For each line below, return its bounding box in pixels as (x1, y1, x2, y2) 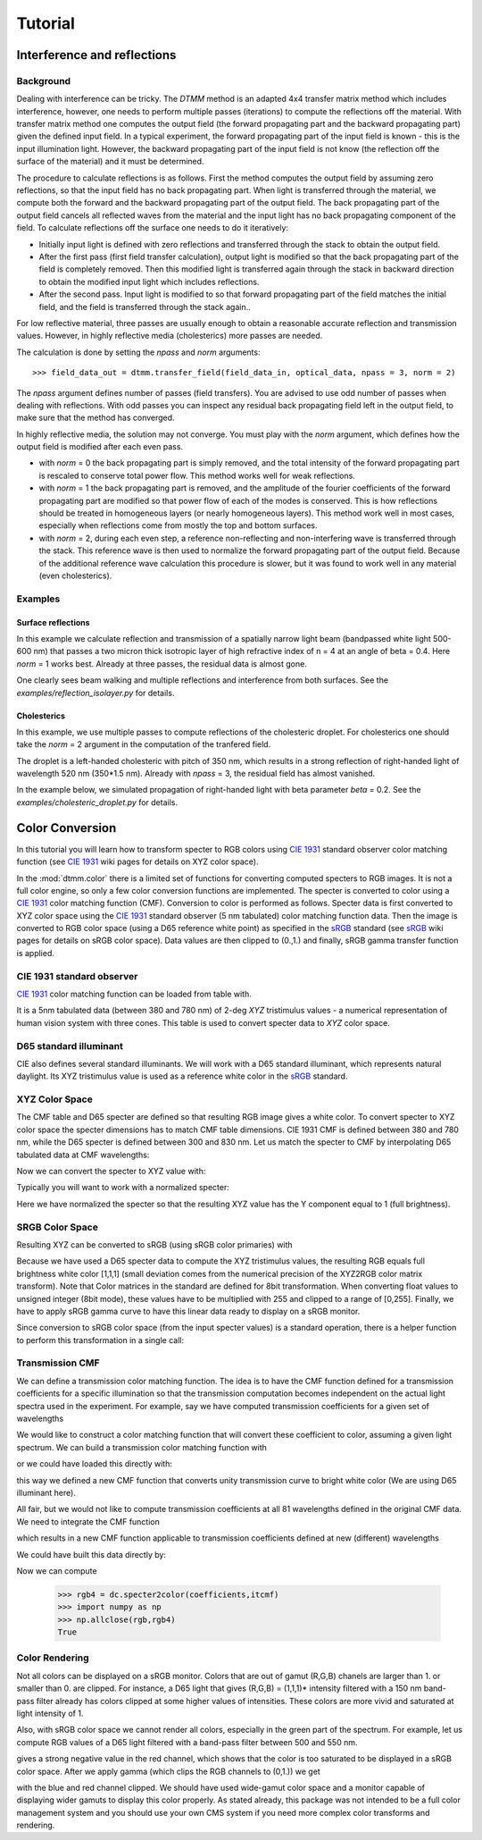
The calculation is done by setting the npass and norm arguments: (16, 347, 261, 357)
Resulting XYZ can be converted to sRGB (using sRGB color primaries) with (16, 1239, 294, 1250)
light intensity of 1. (16, 1708, 84, 1718)
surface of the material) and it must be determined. (16, 156, 204, 167)
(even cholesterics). (38, 570, 112, 581)
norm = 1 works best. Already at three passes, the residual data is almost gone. (16, 658, 307, 669)
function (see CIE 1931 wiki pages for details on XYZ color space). (16, 856, 259, 867)
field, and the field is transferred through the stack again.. (38, 301, 252, 312)
